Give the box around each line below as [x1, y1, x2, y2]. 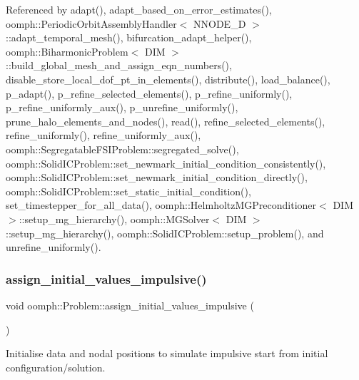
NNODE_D [193, 16, 246, 31]
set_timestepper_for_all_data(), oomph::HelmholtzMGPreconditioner [6, 197, 317, 212]
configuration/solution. [6, 359, 106, 374]
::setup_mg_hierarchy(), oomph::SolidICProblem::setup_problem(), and [6, 225, 324, 240]
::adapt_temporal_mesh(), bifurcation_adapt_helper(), [6, 30, 252, 45]
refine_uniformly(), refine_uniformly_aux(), [6, 128, 201, 143]
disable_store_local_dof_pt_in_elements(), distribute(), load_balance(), [6, 71, 330, 86]
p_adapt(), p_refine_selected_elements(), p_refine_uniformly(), [6, 86, 293, 101]
